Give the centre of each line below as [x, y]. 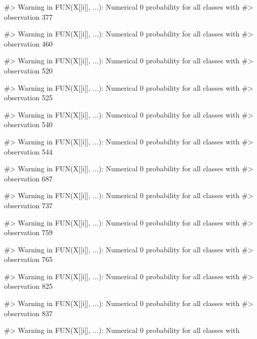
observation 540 [28, 124]
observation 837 [28, 313]
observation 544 [28, 151]
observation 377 [28, 16]
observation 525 [28, 98]
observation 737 [28, 205]
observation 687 [28, 178]
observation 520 [28, 70]
